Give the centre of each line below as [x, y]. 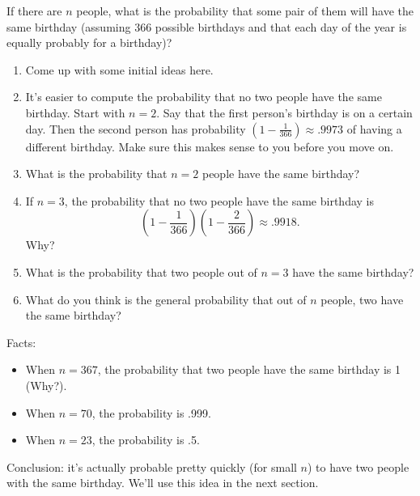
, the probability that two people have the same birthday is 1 [249, 369]
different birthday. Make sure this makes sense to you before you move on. [210, 146]
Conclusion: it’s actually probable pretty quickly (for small [152, 466]
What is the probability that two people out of [141, 271]
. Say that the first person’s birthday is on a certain [284, 112]
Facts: [21, 342]
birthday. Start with [75, 112]
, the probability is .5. [146, 440]
